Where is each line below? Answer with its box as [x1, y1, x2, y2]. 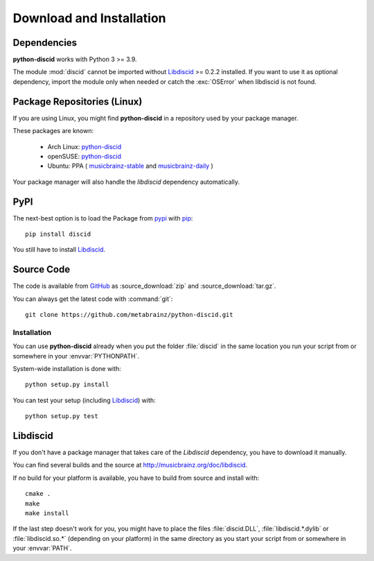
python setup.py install [25, 381, 109, 388]
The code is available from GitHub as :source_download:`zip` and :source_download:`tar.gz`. [12, 282, 276, 291]
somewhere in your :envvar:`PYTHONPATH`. [12, 352, 140, 360]
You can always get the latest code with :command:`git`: [12, 295, 173, 303]
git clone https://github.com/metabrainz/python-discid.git [25, 311, 233, 319]
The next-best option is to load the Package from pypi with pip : [12, 214, 193, 222]
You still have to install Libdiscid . [12, 245, 106, 254]
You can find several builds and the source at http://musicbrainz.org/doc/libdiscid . [12, 461, 248, 469]
